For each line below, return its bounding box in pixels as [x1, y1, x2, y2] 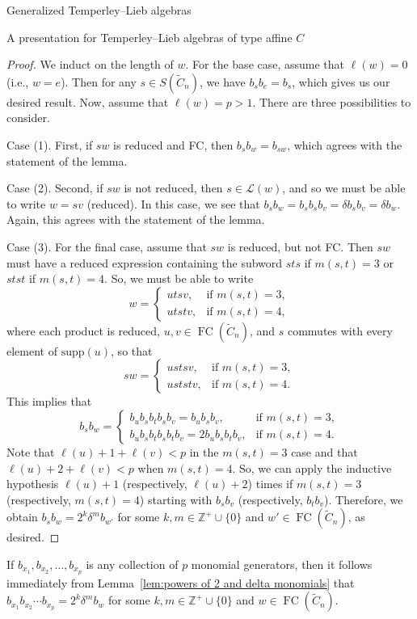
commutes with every [287, 322, 393, 339]
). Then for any [61, 73, 137, 90]
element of [6, 342, 57, 359]
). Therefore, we [324, 491, 403, 507]
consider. [6, 109, 50, 126]
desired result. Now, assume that [6, 93, 169, 110]
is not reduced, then [124, 179, 223, 196]
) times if [247, 475, 293, 492]
